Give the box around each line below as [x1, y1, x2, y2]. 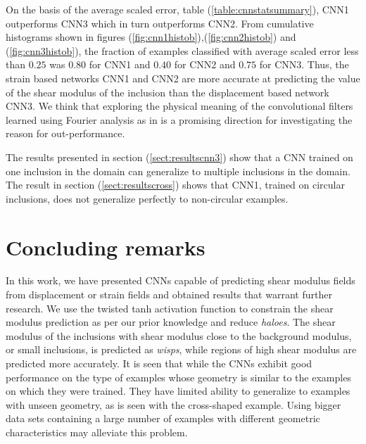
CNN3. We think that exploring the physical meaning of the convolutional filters [6, 99, 353, 113]
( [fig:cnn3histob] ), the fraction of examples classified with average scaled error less [6, 43, 359, 58]
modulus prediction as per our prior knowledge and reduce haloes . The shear [6, 315, 336, 329]
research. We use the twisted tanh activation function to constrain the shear [6, 300, 334, 315]
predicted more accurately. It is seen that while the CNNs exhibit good [6, 356, 313, 370]
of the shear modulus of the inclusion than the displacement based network [6, 84, 329, 99]
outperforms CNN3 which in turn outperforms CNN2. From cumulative [6, 15, 314, 30]
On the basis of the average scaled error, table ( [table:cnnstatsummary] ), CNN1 [6, 2, 349, 16]
